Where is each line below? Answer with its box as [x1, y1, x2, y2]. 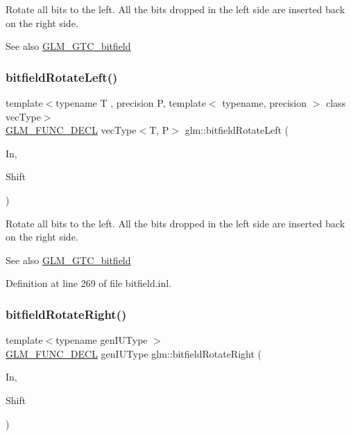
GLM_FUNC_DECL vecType [6, 123, 137, 137]
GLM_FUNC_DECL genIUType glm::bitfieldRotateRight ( [6, 346, 262, 360]
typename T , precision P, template [55, 96, 206, 110]
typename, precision [222, 96, 307, 110]
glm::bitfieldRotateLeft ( [185, 123, 289, 137]
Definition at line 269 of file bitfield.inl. [6, 276, 172, 290]
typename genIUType [55, 333, 148, 347]
